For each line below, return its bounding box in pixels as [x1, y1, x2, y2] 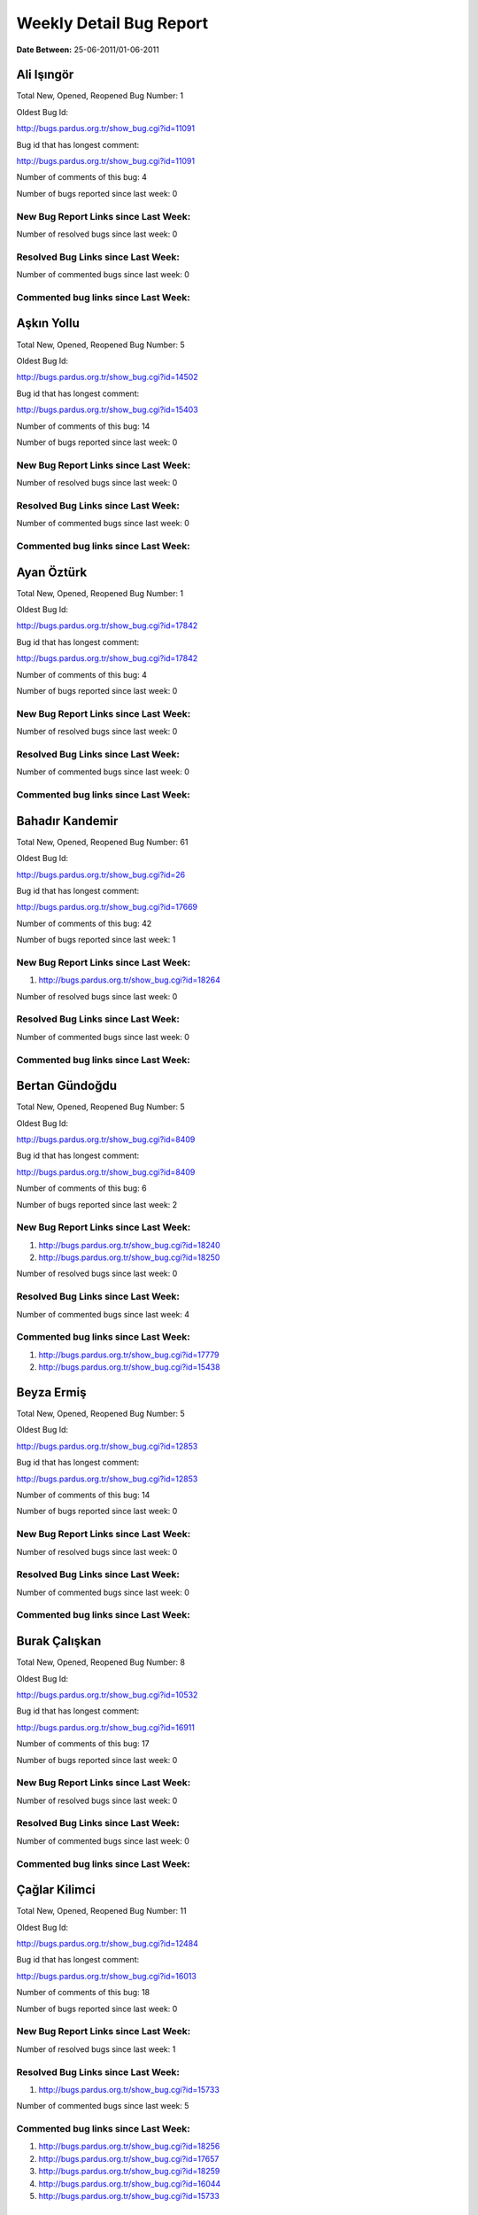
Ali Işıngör [16, 67, 74, 82]
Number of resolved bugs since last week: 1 [16, 2043, 176, 2055]
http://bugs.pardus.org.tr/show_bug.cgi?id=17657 [38, 2153, 220, 2164]
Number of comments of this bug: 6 [16, 1183, 147, 1193]
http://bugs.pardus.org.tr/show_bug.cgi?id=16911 [16, 1721, 195, 1732]
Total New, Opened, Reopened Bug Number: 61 [16, 836, 189, 847]
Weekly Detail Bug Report [16, 13, 209, 33]
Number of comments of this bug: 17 [16, 1738, 150, 1749]
